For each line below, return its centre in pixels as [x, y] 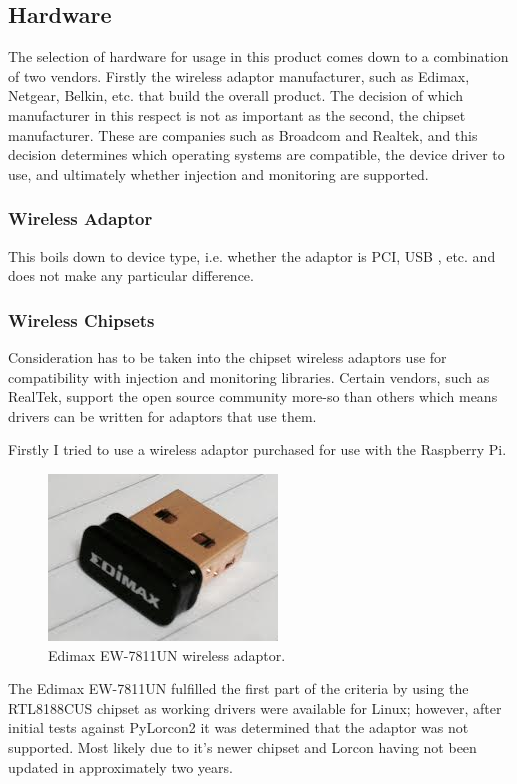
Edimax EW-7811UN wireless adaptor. [167, 654]
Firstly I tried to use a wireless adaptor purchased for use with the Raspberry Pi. [257, 449]
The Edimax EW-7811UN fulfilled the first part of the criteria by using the [238, 688]
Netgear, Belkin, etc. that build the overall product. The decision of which [236, 95]
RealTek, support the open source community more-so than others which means [253, 396]
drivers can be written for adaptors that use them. [162, 415]
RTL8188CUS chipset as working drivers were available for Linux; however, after [255, 707]
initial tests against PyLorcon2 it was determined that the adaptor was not [238, 727]
